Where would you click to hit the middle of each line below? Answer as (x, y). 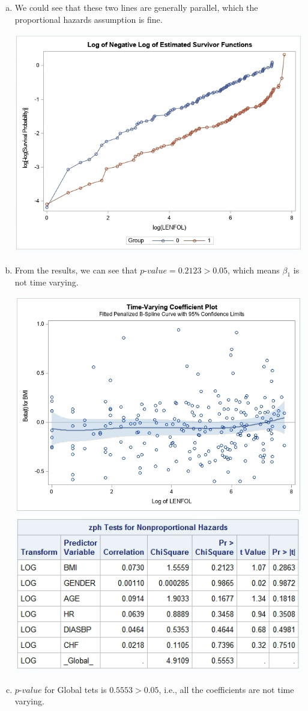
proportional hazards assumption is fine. (89, 19)
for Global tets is (76, 689)
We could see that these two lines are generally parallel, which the (136, 7)
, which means (254, 270)
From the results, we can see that (76, 270)
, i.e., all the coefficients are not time (226, 689)
